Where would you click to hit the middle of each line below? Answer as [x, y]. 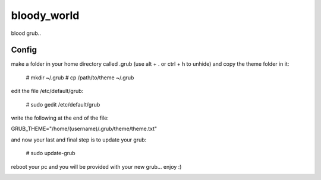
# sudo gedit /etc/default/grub [63, 104]
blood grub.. [26, 33]
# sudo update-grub [51, 153]
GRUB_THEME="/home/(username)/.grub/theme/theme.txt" [84, 129]
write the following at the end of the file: [60, 118]
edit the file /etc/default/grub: [47, 91]
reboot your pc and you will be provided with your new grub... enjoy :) [96, 166]
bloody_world [45, 15]
